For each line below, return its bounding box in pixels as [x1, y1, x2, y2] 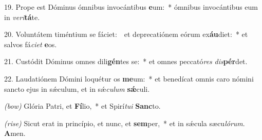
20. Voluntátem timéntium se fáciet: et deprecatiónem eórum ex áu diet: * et [4, 29, 248, 39]
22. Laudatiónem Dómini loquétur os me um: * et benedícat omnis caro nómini [4, 73, 254, 84]
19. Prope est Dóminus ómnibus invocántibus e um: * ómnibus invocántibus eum [4, 2, 258, 12]
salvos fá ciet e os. [4, 38, 57, 49]
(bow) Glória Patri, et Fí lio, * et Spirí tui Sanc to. [4, 101, 161, 111]
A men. [4, 128, 26, 138]
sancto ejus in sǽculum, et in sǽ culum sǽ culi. [4, 83, 150, 94]
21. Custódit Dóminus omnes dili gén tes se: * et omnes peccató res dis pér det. [4, 56, 248, 67]
